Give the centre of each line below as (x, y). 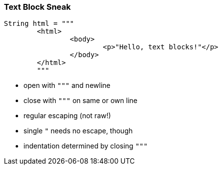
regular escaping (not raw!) (67, 116)
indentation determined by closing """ (86, 146)
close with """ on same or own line (80, 101)
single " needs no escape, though (78, 131)
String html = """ (39, 24)
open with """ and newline (67, 85)
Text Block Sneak (37, 7)
